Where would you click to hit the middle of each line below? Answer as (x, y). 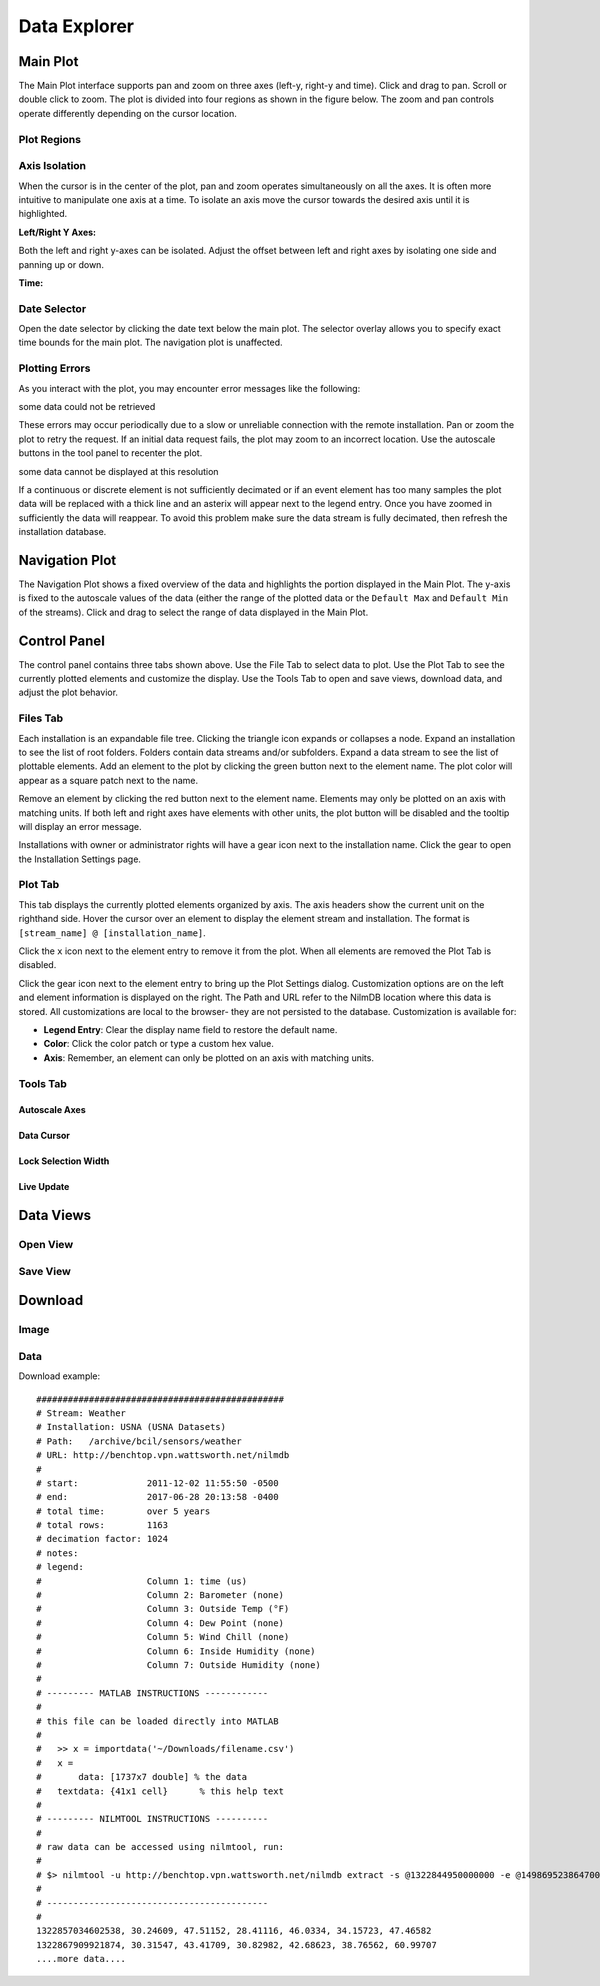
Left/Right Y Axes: (57, 232)
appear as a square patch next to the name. (108, 780)
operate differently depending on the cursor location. (127, 113)
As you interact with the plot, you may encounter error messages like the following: (189, 388)
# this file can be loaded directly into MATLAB (157, 1721)
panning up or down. (61, 264)
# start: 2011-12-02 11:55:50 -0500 (157, 1483)
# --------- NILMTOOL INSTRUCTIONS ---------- (152, 1819)
